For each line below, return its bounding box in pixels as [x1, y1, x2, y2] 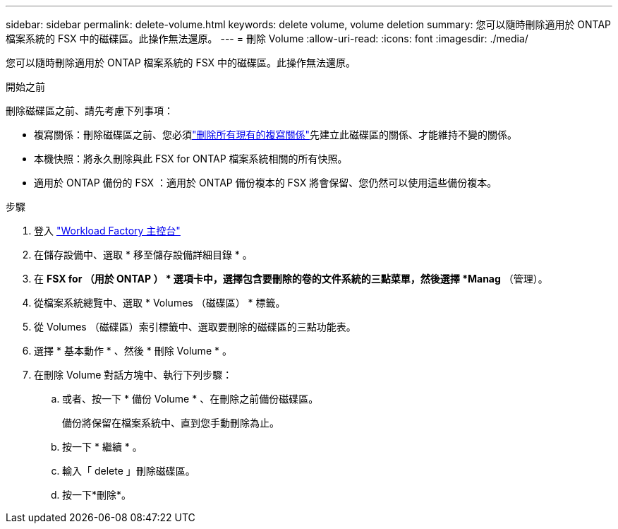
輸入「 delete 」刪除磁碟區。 [62, 465, 195, 477]
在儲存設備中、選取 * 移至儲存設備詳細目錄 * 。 [34, 249, 253, 261]
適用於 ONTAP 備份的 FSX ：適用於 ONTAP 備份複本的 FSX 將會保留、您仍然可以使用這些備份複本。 [34, 177, 497, 189]
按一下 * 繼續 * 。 [62, 441, 143, 453]
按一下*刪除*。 [62, 489, 132, 501]
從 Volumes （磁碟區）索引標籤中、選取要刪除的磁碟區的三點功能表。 [34, 321, 356, 333]
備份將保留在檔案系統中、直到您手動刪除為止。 [62, 417, 279, 429]
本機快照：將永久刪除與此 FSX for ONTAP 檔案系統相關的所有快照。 [34, 153, 348, 165]
